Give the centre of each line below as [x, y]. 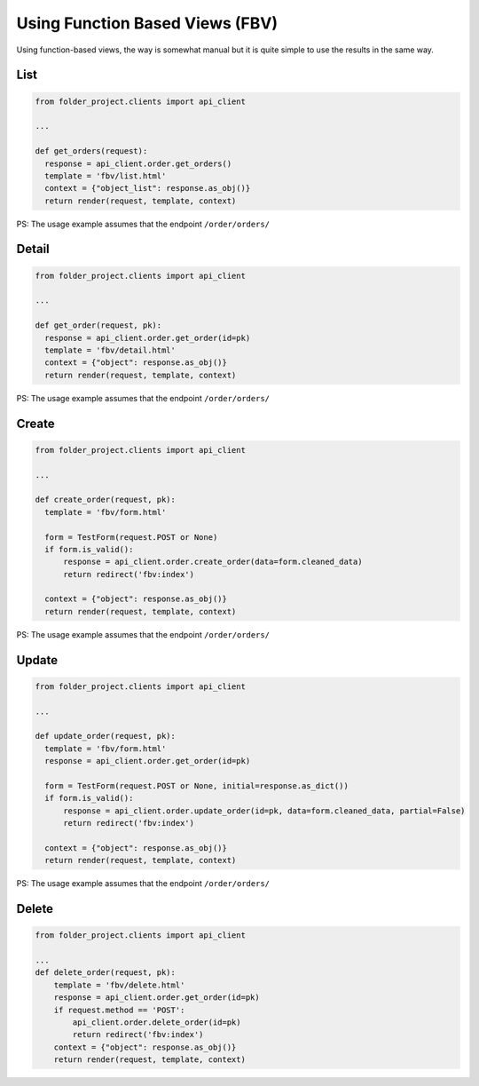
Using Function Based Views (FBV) [147, 23]
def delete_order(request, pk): [106, 973]
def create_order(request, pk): [106, 500]
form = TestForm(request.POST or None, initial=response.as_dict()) [197, 785]
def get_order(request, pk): [98, 325]
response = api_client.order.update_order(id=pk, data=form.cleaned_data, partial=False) [264, 811]
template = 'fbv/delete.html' [119, 985]
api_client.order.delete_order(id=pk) [157, 1023]
